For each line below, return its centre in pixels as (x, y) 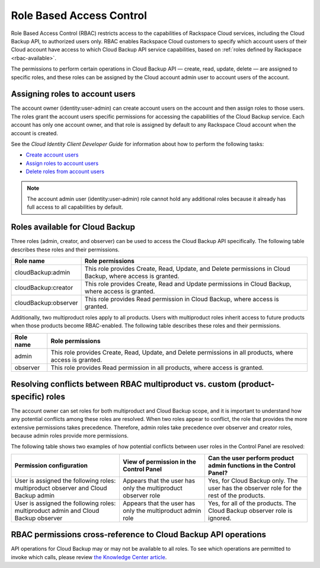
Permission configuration (51, 465)
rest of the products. (237, 495)
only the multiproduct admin (162, 510)
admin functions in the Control (252, 465)
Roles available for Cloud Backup (73, 227)
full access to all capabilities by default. (75, 207)
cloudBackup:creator (44, 288)
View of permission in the (159, 461)
